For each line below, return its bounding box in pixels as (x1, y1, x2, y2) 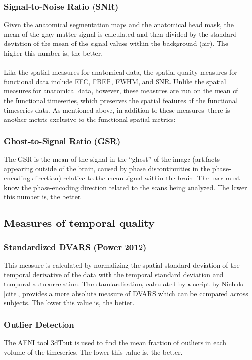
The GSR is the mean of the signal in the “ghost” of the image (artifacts (4, 153, 220, 164)
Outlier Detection (4, 318, 74, 330)
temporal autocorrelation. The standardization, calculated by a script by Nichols (4, 279, 243, 289)
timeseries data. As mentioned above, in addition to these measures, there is (4, 105, 230, 115)
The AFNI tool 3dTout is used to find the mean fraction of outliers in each (4, 337, 227, 347)
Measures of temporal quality (4, 215, 155, 230)
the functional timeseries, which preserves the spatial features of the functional (4, 95, 237, 105)
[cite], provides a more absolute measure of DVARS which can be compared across (4, 288, 248, 298)
